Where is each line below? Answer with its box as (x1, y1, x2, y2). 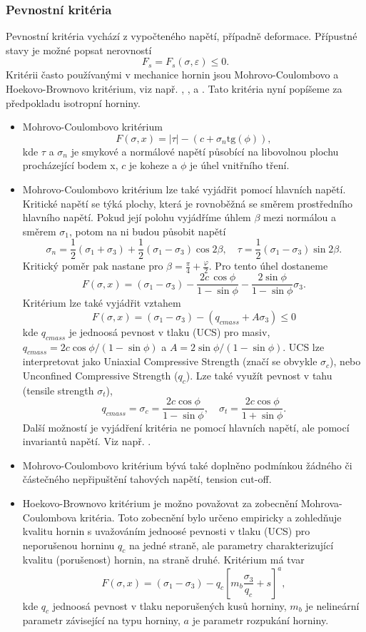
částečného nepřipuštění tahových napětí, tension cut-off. (22, 472, 272, 486)
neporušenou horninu (22, 537, 115, 552)
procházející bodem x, (22, 158, 118, 173)
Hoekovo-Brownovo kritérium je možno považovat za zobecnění (22, 495, 298, 510)
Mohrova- (300, 495, 342, 510)
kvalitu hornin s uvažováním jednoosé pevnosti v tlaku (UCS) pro (22, 524, 310, 539)
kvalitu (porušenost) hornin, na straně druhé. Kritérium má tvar (22, 552, 305, 567)
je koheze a (129, 158, 178, 173)
